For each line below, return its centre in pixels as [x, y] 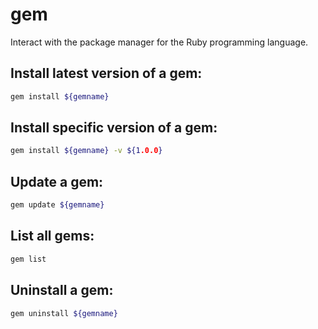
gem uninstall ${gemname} [64, 313]
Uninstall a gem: [62, 290]
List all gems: [52, 236]
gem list [28, 259]
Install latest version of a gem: [106, 73]
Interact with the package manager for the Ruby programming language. [159, 42]
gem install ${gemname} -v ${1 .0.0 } [86, 151]
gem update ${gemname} [57, 205]
